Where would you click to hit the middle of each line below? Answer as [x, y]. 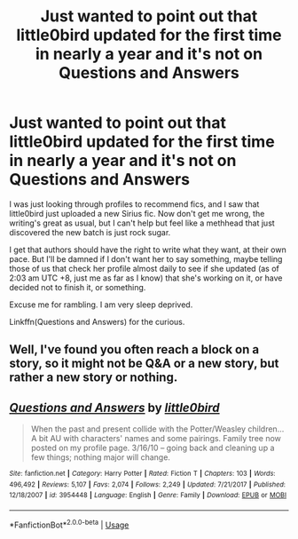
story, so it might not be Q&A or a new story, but [144, 364]
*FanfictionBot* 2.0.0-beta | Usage [69, 524]
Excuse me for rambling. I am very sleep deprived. [101, 305]
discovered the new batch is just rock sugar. [90, 232]
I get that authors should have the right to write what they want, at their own [148, 250]
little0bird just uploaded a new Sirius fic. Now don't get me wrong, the [137, 213]
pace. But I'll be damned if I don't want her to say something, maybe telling [146, 258]
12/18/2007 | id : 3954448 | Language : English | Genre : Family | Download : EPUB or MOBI [148, 495]
